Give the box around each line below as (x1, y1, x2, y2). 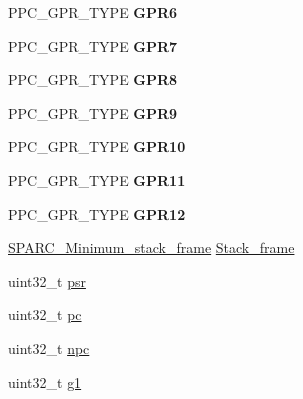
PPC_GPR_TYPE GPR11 (8, 169, 186, 190)
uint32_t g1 (8, 371, 82, 392)
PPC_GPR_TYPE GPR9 (8, 102, 178, 123)
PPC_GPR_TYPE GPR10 (8, 136, 186, 157)
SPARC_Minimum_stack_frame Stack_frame (8, 237, 295, 258)
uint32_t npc (8, 337, 90, 358)
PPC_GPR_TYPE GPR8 (8, 69, 178, 90)
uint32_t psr (8, 270, 86, 291)
